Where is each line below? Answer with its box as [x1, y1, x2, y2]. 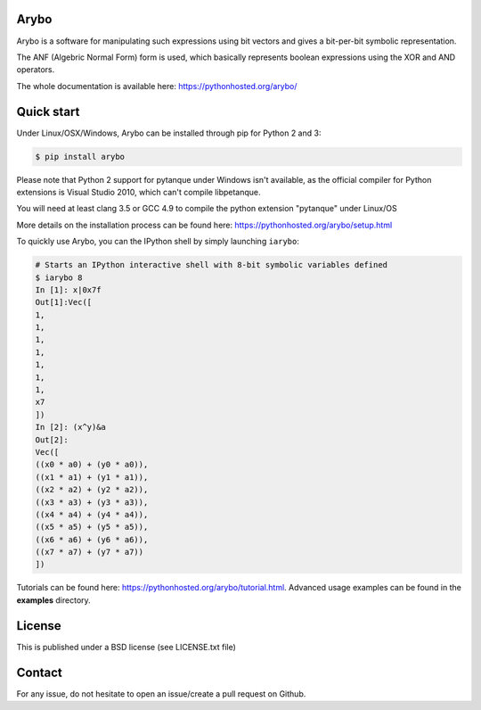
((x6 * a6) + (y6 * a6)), [35, 534, 149, 544]
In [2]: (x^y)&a [35, 422, 107, 433]
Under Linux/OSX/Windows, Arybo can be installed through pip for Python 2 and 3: [16, 128, 322, 138]
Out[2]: [35, 434, 69, 445]
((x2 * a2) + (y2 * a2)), [35, 484, 149, 495]
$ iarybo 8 [35, 272, 83, 283]
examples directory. [16, 594, 91, 606]
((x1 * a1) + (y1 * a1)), [35, 472, 149, 482]
